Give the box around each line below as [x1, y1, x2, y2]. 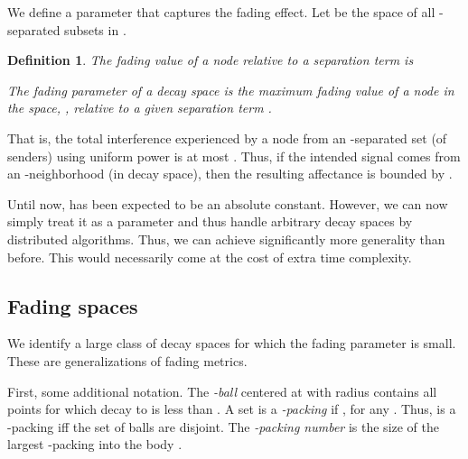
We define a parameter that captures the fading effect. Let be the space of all [7, 3, 435, 21]
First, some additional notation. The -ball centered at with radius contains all [7, 381, 437, 400]
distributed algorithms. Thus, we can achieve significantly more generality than [7, 229, 445, 248]
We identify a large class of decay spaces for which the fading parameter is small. [7, 334, 456, 353]
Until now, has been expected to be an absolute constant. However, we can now [7, 194, 448, 213]
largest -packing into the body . [7, 435, 183, 454]
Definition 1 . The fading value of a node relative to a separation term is [7, 50, 414, 69]
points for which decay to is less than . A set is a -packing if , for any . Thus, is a [7, 399, 456, 418]
